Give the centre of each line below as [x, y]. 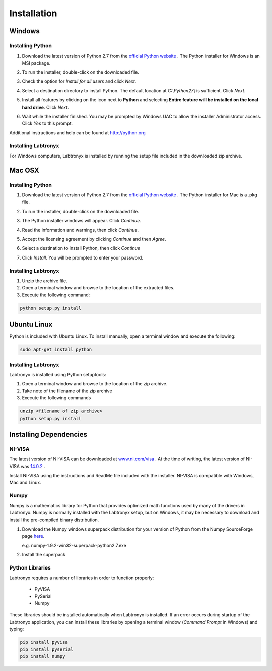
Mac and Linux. [25, 483]
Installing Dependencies [48, 434]
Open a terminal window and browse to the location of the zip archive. [95, 384]
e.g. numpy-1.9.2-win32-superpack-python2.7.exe [74, 545]
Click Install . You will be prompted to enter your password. [83, 257]
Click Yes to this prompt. [47, 123]
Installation [33, 13]
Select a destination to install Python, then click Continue [81, 248]
